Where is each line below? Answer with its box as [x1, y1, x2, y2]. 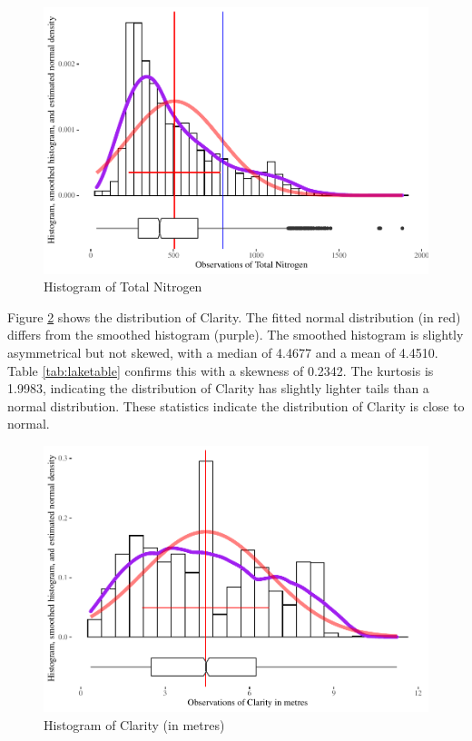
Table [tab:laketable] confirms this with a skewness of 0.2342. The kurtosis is [7, 361, 434, 380]
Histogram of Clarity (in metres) [44, 716, 225, 734]
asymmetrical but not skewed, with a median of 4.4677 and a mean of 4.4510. [7, 342, 438, 361]
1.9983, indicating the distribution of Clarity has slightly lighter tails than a [7, 379, 429, 398]
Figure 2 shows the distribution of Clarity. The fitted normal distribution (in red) [7, 307, 461, 326]
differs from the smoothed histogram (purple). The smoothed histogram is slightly [7, 325, 464, 344]
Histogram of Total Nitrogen [44, 277, 202, 296]
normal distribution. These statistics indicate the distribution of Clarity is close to [7, 396, 465, 415]
